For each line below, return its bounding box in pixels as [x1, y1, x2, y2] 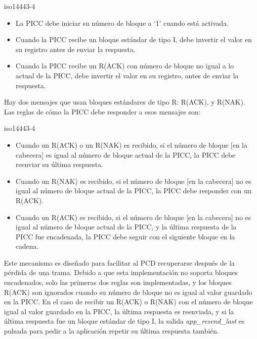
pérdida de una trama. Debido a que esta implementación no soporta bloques [4, 267, 238, 278]
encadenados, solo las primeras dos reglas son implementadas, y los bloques [4, 277, 232, 287]
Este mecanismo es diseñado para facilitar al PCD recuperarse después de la [4, 257, 235, 268]
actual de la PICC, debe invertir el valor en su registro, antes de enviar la [15, 70, 239, 80]
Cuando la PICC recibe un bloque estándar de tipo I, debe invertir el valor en [15, 34, 252, 45]
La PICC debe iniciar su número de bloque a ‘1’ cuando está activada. [15, 17, 229, 28]
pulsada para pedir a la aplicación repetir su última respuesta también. [4, 326, 219, 336]
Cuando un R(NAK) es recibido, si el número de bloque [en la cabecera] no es [15, 175, 252, 186]
